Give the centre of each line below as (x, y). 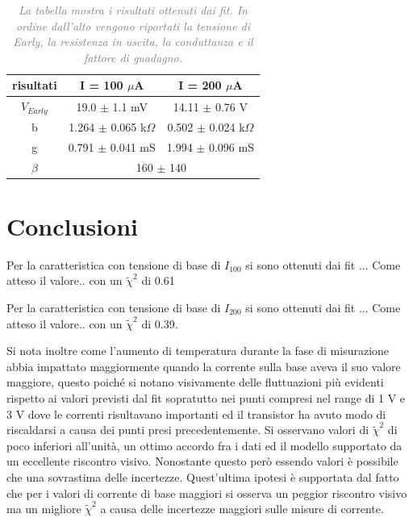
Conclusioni (72, 226)
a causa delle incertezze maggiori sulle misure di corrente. (242, 509)
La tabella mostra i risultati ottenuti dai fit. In (133, 10)
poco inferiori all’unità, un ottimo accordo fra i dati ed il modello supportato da (204, 445)
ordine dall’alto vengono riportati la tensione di (133, 25)
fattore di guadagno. (133, 57)
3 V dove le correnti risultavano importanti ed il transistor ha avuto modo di (196, 413)
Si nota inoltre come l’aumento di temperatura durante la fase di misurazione (198, 351)
